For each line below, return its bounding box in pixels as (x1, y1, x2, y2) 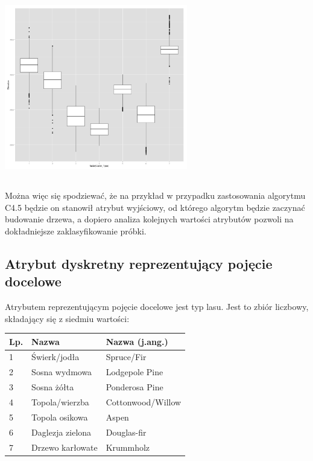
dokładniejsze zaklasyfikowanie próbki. (5, 224, 147, 237)
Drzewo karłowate (31, 440, 98, 453)
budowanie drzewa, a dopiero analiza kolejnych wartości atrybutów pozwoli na (5, 213, 294, 225)
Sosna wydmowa (31, 366, 92, 378)
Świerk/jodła (31, 350, 80, 363)
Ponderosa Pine (106, 381, 163, 393)
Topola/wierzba (31, 395, 89, 408)
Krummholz (106, 440, 150, 453)
